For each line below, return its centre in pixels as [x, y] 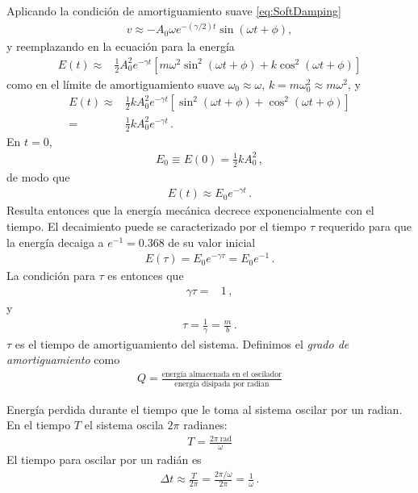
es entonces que [146, 276]
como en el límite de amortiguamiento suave [115, 84]
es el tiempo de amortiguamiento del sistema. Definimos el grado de [182, 343]
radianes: [205, 425]
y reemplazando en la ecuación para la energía [121, 46]
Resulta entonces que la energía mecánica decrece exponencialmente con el [190, 210]
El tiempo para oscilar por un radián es [104, 460]
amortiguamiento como [63, 359]
